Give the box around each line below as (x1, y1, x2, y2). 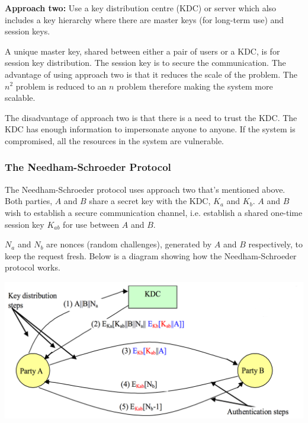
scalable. (5, 91, 36, 104)
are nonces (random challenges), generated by (46, 238, 212, 250)
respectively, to (248, 238, 303, 250)
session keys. (5, 25, 50, 37)
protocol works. (5, 261, 60, 273)
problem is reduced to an (15, 79, 107, 92)
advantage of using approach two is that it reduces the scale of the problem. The (5, 68, 297, 80)
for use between (63, 218, 120, 230)
